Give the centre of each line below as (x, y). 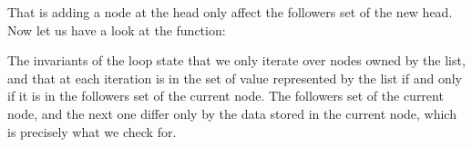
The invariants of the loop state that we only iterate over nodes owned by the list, (236, 60)
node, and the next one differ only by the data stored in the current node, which (232, 113)
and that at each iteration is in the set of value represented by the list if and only (235, 78)
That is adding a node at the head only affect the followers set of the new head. (230, 12)
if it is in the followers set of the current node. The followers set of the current (226, 96)
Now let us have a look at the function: (117, 29)
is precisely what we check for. (92, 131)
